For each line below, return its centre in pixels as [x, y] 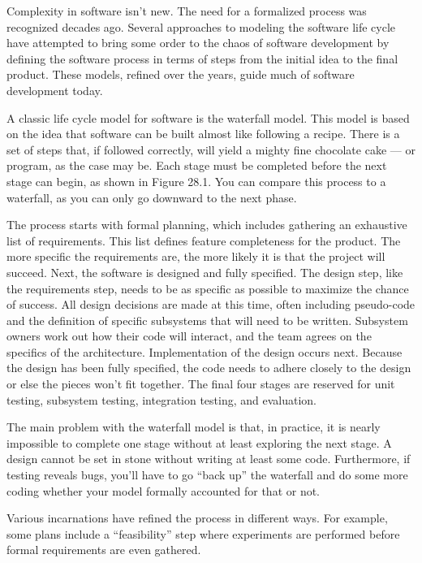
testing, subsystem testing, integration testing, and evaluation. [162, 399]
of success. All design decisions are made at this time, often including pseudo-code [211, 304]
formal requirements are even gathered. [104, 550]
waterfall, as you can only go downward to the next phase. [152, 197]
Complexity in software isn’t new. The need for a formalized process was [187, 11]
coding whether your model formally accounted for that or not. [164, 490]
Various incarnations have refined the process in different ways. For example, [197, 518]
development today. [55, 90]
